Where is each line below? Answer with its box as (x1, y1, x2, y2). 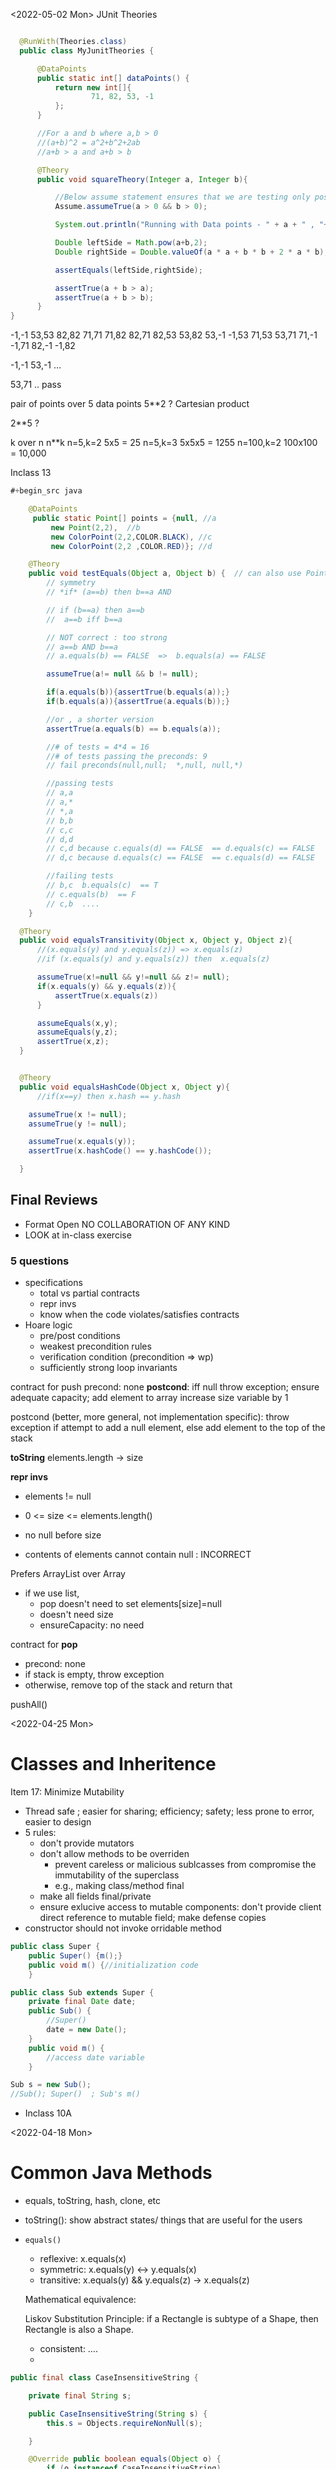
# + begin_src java (10, 486, 83, 496)
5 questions (10, 1254, 70, 1268)
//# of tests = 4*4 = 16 (46, 742, 150, 752)
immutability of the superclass (54, 1869, 180, 1881)
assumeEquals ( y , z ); (36, 1027, 118, 1038)
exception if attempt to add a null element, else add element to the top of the (10, 1422, 326, 1434)
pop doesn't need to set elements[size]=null (39, 1598, 222, 1610)
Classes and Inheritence (10, 1753, 217, 1776)
